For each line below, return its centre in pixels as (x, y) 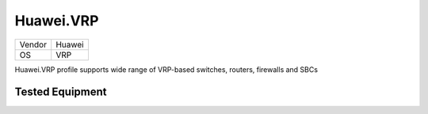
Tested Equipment (61, 92)
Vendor (33, 44)
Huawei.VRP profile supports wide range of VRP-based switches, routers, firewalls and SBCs (166, 69)
